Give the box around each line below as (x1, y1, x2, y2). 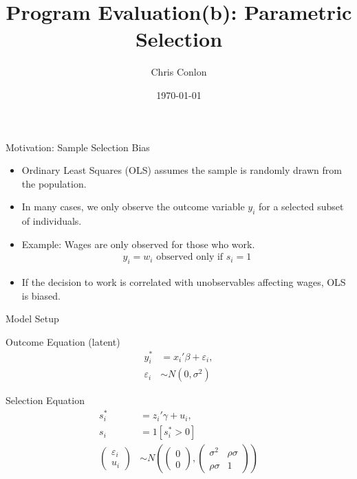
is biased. (21, 288, 61, 302)
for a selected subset (258, 199, 344, 214)
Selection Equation (6, 393, 85, 408)
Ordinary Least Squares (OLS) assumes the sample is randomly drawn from (21, 163, 342, 177)
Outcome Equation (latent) (6, 334, 120, 348)
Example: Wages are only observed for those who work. (21, 236, 255, 251)
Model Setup (6, 311, 59, 326)
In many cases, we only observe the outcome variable (21, 199, 245, 214)
